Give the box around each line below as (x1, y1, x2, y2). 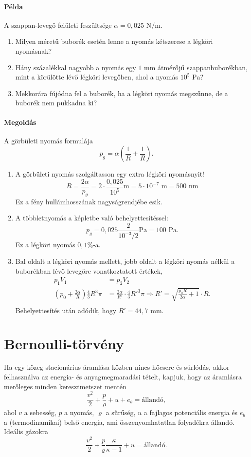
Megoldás (4, 117, 36, 127)
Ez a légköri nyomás (15, 239, 75, 250)
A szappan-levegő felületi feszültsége (4, 20, 112, 30)
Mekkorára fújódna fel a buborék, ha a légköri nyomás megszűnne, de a (15, 88, 228, 98)
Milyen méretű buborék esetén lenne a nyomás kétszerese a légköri (15, 36, 213, 46)
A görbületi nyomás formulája (4, 135, 93, 145)
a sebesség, (24, 407, 56, 417)
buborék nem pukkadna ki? (15, 98, 97, 108)
